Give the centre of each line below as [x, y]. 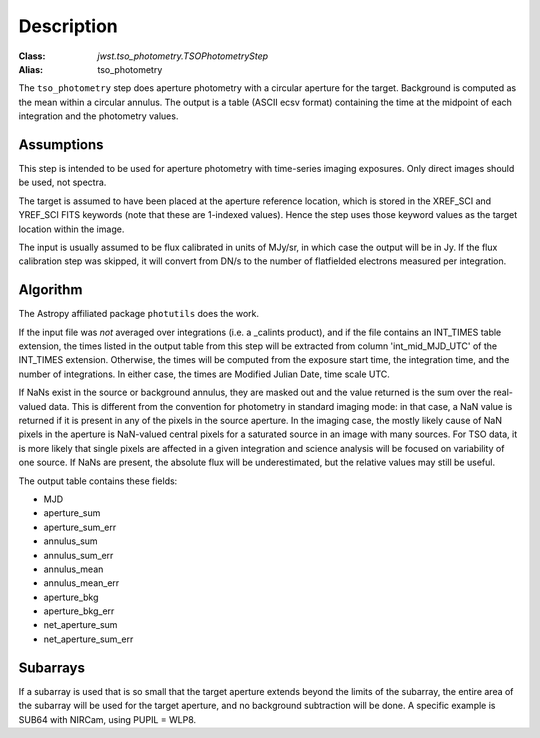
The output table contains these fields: [98, 481]
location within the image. [71, 229]
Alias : [31, 69]
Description [68, 26]
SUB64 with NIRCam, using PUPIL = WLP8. [107, 719]
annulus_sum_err [78, 555]
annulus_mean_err [81, 583]
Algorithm [50, 290]
